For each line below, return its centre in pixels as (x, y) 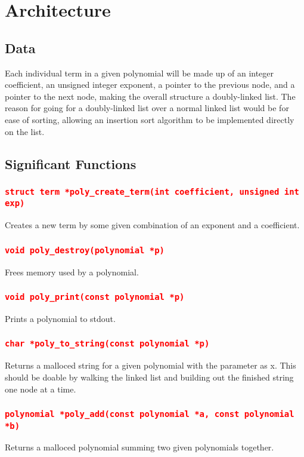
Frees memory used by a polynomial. (72, 272)
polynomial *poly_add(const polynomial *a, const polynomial (150, 414)
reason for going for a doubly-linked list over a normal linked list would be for (147, 108)
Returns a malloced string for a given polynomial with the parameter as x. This (151, 365)
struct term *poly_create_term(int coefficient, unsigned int (152, 191)
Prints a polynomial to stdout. (60, 318)
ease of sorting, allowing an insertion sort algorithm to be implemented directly (150, 119)
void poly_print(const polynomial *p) (95, 297)
